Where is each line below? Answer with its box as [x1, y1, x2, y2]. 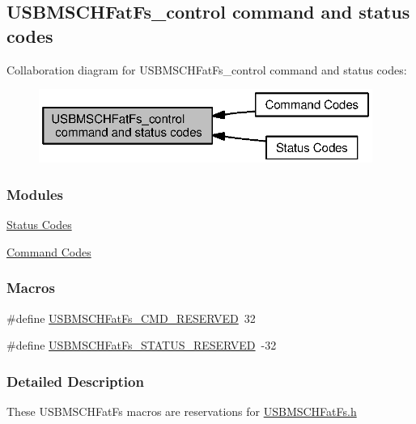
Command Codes [6, 243, 91, 260]
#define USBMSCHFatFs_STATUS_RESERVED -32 [6, 337, 277, 354]
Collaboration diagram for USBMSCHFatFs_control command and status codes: [6, 61, 407, 78]
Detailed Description [6, 371, 144, 391]
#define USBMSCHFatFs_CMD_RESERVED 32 [6, 309, 256, 326]
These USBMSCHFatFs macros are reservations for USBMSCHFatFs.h [6, 403, 357, 420]
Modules [6, 184, 63, 204]
